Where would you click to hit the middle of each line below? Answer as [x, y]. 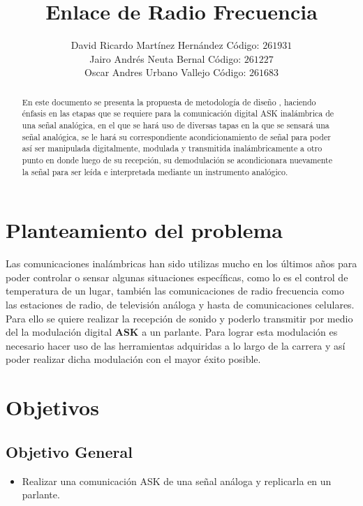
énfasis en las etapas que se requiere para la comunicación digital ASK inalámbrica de [178, 113]
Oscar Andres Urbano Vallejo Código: [165, 72]
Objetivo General [69, 451]
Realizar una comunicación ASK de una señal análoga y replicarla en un [177, 481]
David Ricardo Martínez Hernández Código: [165, 45]
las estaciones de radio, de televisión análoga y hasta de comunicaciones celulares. [180, 305]
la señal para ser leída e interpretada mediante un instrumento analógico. [155, 171]
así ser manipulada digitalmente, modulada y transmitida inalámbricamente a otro [172, 148]
